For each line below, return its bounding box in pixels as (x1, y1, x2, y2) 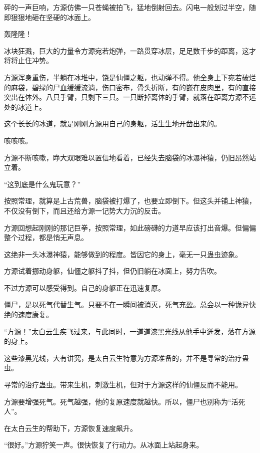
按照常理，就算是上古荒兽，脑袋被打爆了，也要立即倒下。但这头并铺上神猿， (4, 195, 256, 206)
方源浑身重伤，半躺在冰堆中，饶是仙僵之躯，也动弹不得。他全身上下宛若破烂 (4, 72, 256, 82)
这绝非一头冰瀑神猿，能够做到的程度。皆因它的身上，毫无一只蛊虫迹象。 (4, 249, 242, 259)
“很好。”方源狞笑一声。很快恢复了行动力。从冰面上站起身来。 (4, 439, 203, 450)
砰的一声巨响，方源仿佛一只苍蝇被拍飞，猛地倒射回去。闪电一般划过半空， (4, 2, 249, 12)
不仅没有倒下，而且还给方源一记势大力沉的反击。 (4, 205, 165, 215)
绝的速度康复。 (4, 309, 53, 320)
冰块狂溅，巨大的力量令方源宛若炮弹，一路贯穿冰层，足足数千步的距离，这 (4, 45, 249, 56)
